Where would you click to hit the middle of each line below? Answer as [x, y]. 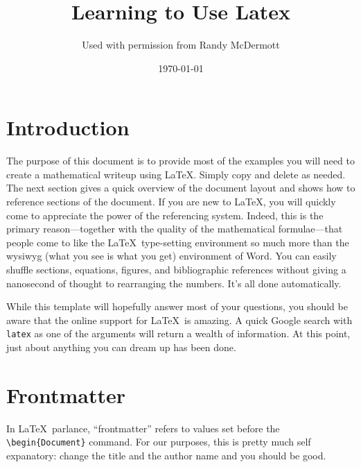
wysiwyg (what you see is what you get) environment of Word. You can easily [171, 256]
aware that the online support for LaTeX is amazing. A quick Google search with [179, 320]
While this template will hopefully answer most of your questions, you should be [177, 306]
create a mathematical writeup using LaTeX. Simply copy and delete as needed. [176, 174]
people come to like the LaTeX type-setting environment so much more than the [178, 242]
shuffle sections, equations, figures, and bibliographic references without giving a [176, 269]
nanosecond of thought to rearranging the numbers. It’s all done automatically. [174, 283]
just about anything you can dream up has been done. [121, 347]
